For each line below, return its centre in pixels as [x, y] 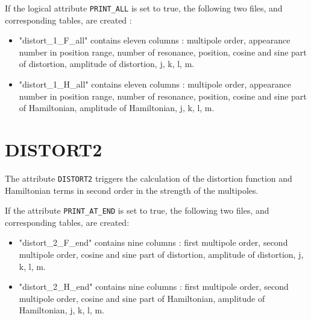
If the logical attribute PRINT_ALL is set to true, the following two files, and [144, 8]
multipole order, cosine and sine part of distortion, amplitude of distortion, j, [161, 254]
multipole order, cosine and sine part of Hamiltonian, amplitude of [142, 298]
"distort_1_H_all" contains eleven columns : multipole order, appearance [155, 84]
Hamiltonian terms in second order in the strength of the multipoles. [132, 190]
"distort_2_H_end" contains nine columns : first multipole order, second [154, 286]
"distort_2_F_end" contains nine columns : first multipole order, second [153, 242]
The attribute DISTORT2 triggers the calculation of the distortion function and [149, 178]
